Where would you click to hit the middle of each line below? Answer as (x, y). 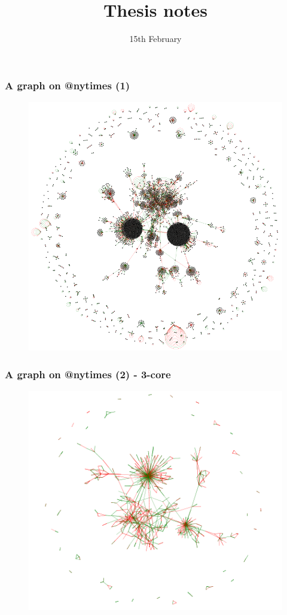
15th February (155, 39)
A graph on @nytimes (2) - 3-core (88, 374)
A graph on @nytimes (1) (68, 85)
